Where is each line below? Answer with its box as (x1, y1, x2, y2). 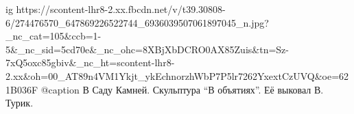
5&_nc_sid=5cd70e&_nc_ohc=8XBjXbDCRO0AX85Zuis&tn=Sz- (5, 42, 289, 56)
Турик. (5, 96, 34, 110)
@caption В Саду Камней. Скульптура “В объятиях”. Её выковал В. (40, 82, 324, 96)
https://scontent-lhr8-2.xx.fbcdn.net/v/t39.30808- (16, 2, 226, 16)
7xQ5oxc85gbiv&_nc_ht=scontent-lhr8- (5, 55, 175, 70)
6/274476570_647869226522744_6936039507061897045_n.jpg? (5, 15, 269, 29)
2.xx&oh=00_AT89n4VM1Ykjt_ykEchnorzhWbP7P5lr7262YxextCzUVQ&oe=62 (5, 68, 349, 83)
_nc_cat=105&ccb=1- (5, 29, 102, 43)
